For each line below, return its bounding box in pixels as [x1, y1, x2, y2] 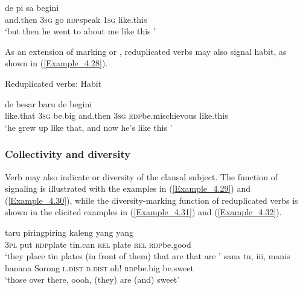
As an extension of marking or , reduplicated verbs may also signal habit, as [5, 45, 287, 57]
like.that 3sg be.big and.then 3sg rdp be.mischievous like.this [5, 109, 228, 122]
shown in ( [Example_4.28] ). [5, 57, 108, 69]
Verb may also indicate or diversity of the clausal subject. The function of [5, 170, 278, 183]
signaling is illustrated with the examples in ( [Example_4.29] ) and [5, 182, 250, 195]
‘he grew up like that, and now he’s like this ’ [5, 121, 173, 133]
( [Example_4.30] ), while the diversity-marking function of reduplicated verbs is [5, 194, 298, 206]
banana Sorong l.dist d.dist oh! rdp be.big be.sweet [5, 261, 194, 274]
